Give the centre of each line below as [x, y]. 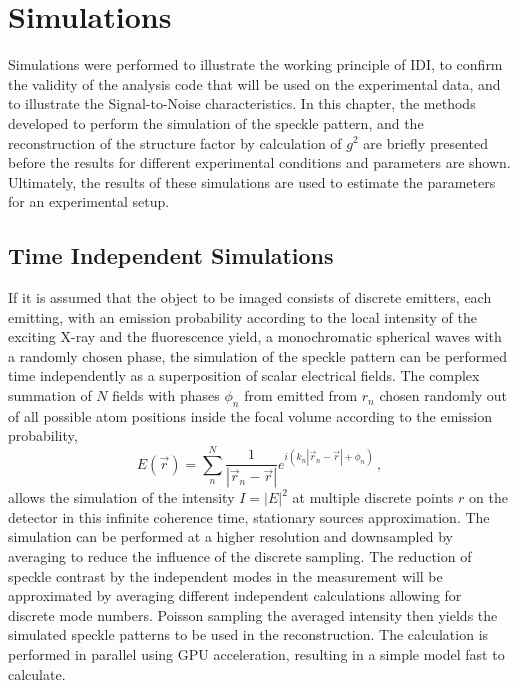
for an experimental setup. [89, 201]
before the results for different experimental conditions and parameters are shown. [259, 162]
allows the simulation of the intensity [121, 497]
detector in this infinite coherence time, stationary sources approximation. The [249, 516]
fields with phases [166, 395]
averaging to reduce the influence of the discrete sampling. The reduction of [240, 556]
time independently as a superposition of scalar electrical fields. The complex [244, 375]
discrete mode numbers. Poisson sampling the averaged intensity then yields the [253, 614]
